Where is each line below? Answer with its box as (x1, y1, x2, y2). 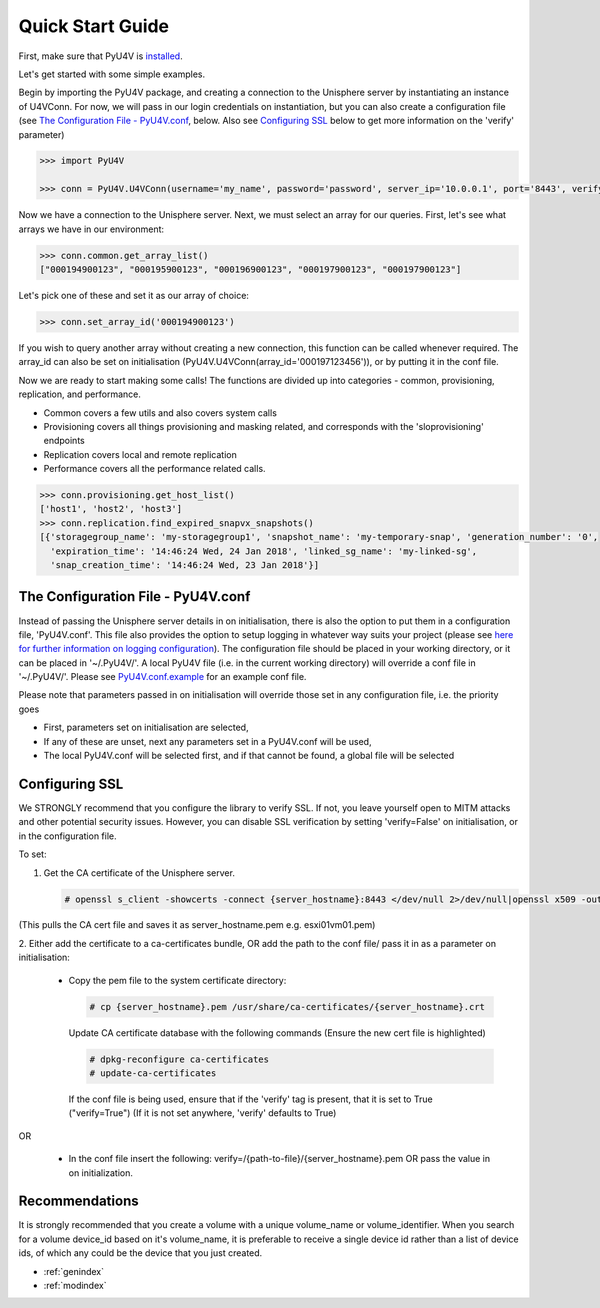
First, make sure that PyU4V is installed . (18, 50, 184, 62)
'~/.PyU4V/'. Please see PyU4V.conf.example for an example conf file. (18, 671, 307, 683)
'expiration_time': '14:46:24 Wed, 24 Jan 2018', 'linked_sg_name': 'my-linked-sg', (50, 545, 478, 557)
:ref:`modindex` (43, 1280, 107, 1292)
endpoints (43, 435, 85, 447)
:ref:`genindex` (43, 1265, 105, 1277)
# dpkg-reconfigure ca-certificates (89, 1053, 270, 1065)
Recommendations (18, 1193, 139, 1210)
